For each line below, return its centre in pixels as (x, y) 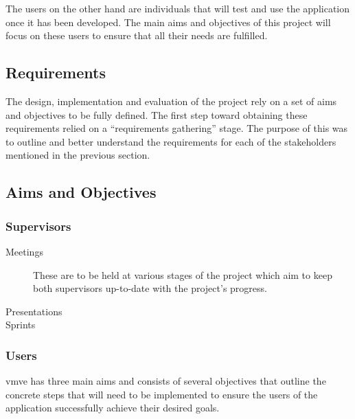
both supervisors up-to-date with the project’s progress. (150, 288)
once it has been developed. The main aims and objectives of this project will (168, 22)
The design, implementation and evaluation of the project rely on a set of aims (171, 101)
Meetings (24, 251)
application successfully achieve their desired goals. (113, 408)
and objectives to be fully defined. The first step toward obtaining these (157, 114)
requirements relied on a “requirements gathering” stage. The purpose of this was (177, 128)
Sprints (21, 325)
